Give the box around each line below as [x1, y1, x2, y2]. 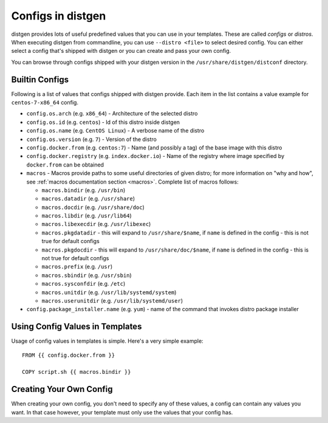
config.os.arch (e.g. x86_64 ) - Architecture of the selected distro [26, 110, 198, 117]
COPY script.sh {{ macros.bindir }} [22, 368, 131, 376]
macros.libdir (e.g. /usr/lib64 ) [41, 212, 132, 219]
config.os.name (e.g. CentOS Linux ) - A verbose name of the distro [26, 127, 205, 134]
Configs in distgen [11, 9, 106, 22]
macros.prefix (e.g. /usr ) [41, 263, 113, 270]
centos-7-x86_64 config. [11, 99, 79, 106]
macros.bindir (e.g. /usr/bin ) [41, 186, 126, 194]
